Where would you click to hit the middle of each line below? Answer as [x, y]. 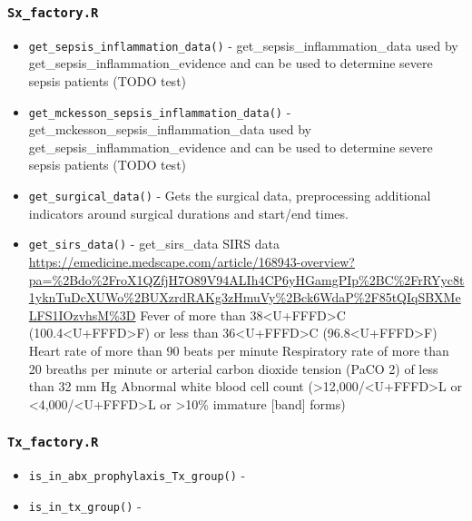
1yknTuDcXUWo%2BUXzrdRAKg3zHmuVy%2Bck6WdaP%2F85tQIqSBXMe [245, 297]
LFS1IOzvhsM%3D [82, 315]
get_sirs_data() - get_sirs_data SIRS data [154, 244]
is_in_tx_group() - [85, 505]
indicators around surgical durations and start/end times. [188, 213]
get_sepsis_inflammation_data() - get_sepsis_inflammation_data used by [243, 45]
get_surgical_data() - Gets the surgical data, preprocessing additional [230, 196]
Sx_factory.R [53, 12]
